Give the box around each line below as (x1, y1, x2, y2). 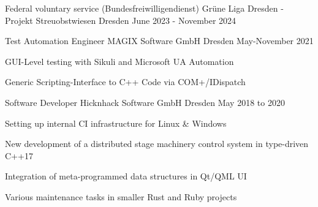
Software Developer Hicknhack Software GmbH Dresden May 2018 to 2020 (5, 96, 285, 108)
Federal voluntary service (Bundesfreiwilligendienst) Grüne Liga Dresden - (5, 2, 284, 14)
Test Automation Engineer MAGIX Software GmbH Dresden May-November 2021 (5, 34, 314, 47)
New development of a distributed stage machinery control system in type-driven (5, 137, 309, 150)
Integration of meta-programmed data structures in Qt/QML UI (5, 170, 247, 183)
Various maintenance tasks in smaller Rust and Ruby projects (5, 190, 237, 203)
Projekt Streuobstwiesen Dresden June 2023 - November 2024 (5, 13, 237, 26)
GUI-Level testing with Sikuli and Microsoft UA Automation (5, 55, 234, 67)
